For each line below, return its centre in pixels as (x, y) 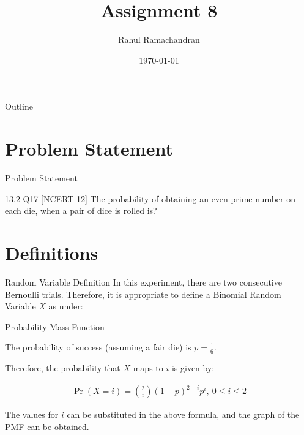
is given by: (193, 368)
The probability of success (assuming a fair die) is (98, 347)
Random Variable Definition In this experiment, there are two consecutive (143, 282)
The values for (32, 414)
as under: (66, 306)
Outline (19, 106)
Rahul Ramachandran (159, 40)
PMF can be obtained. (47, 426)
